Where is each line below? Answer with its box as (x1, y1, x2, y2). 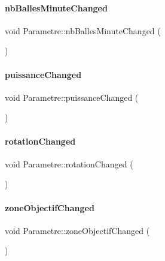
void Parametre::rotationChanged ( (5, 157, 133, 170)
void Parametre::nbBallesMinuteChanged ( (5, 24, 161, 37)
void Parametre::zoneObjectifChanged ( (5, 224, 150, 236)
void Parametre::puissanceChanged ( (5, 91, 139, 103)
